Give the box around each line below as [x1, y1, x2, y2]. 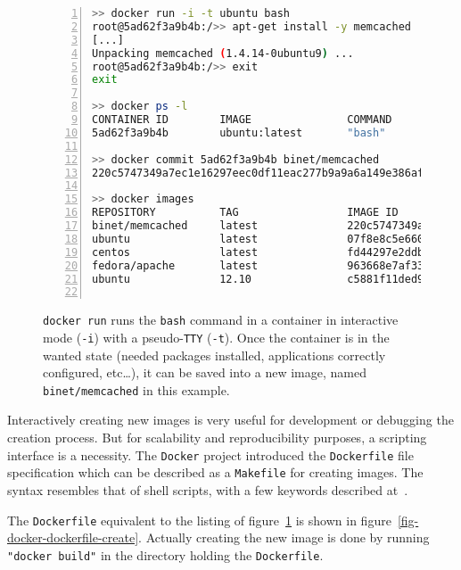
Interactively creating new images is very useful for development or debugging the [7, 410, 454, 429]
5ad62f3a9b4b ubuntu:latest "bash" [92, 126, 386, 139]
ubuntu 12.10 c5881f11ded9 [92, 272, 424, 285]
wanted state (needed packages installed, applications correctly [43, 345, 386, 364]
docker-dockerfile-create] [7, 528, 139, 547]
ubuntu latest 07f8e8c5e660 [92, 232, 424, 245]
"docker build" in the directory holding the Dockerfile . [7, 545, 324, 564]
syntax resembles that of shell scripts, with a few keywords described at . [7, 480, 408, 499]
